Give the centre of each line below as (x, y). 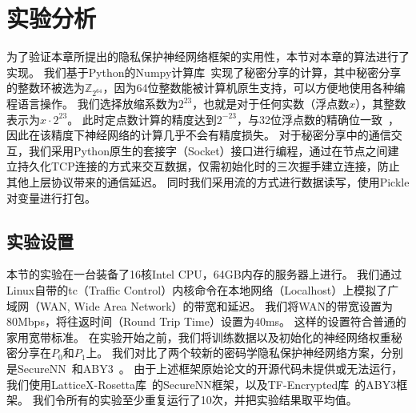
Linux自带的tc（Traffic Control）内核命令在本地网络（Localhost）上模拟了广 (203, 290)
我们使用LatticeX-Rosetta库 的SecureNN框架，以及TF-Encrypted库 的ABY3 (202, 384)
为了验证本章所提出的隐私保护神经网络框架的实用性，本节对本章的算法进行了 (208, 56)
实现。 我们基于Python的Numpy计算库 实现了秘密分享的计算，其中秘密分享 (204, 72)
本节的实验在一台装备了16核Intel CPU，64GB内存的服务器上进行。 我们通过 (204, 274)
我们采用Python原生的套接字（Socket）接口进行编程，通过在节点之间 (208, 150)
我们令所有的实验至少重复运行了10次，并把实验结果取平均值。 (195, 400)
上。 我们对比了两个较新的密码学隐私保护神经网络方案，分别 (245, 353)
